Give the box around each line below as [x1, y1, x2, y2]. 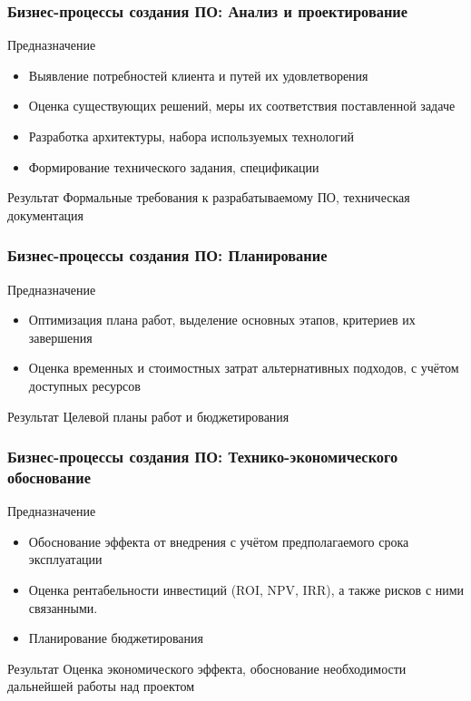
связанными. [28, 598, 98, 617]
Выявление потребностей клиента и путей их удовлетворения [28, 65, 368, 84]
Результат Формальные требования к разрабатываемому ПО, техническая [7, 188, 410, 207]
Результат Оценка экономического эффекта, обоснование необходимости [7, 658, 407, 677]
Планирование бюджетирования [28, 628, 203, 647]
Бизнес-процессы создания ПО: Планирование [7, 244, 328, 267]
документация [7, 205, 84, 224]
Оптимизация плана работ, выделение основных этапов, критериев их [28, 310, 416, 329]
